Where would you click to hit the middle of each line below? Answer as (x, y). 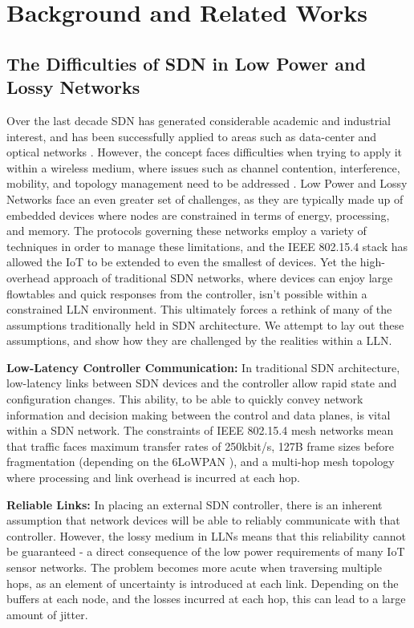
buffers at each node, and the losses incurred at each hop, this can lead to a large (206, 599)
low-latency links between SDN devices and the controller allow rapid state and (202, 383)
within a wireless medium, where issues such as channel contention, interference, (203, 167)
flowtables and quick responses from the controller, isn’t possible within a (187, 293)
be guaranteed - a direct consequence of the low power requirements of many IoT (206, 551)
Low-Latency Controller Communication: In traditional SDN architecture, (203, 367)
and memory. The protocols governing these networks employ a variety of (187, 231)
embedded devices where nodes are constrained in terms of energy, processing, (198, 215)
